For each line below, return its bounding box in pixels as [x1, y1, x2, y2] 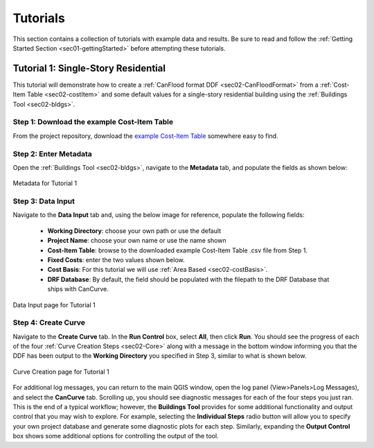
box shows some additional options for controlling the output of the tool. [12, 432, 219, 440]
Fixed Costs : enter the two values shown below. [47, 256, 185, 264]
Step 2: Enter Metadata [12, 149, 93, 159]
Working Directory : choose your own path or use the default [47, 226, 222, 235]
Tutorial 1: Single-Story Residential [12, 62, 166, 74]
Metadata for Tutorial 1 [12, 179, 78, 187]
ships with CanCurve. [47, 285, 109, 293]
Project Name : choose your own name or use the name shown [47, 236, 226, 245]
